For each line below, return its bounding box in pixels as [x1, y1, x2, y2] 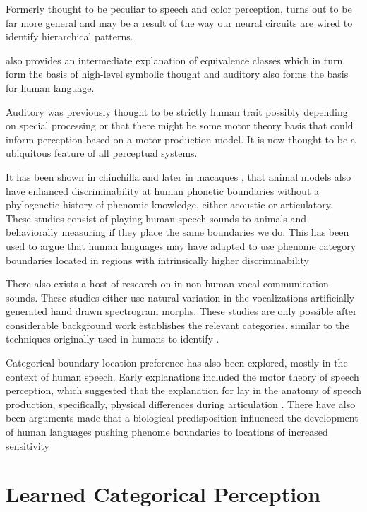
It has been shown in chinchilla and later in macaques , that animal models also [6, 169, 351, 184]
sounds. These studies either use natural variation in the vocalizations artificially [6, 290, 355, 304]
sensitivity [6, 438, 49, 453]
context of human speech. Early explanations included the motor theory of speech [6, 369, 359, 383]
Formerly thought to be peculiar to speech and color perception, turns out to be [6, 1, 352, 16]
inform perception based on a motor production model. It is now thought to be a [6, 131, 356, 146]
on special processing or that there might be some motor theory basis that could [6, 118, 354, 133]
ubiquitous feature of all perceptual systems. [6, 145, 198, 160]
